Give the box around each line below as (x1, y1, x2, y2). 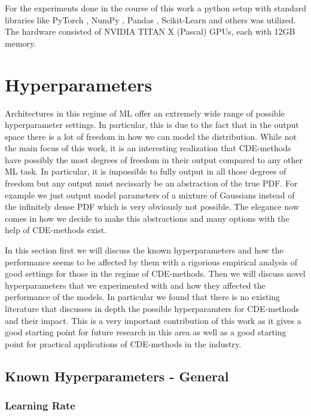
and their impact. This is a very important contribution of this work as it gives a (5, 314, 301, 326)
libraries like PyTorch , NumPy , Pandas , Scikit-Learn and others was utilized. (5, 13, 296, 26)
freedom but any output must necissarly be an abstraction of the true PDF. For (5, 177, 298, 189)
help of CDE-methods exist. (5, 224, 107, 236)
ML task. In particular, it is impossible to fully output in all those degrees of (5, 165, 286, 178)
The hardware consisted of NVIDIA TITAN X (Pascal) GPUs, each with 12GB (5, 25, 295, 38)
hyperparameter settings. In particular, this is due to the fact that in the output (5, 118, 299, 131)
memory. (5, 36, 36, 49)
